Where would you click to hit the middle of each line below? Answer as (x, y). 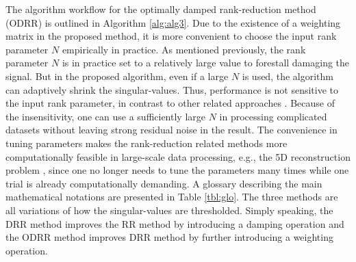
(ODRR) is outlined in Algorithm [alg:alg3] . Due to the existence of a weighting (173, 22)
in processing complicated (273, 116)
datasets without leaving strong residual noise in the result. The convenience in (171, 130)
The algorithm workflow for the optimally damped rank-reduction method (161, 9)
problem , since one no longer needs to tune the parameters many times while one (177, 170)
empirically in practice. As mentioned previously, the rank (184, 49)
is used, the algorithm (288, 76)
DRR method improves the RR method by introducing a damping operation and (175, 223)
